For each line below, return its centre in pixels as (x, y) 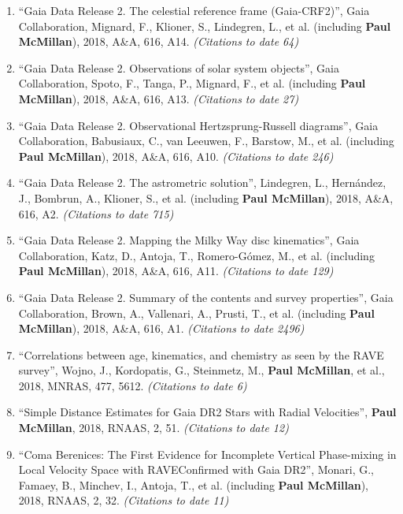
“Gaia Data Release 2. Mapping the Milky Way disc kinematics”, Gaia (189, 240)
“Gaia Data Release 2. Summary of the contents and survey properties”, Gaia (206, 297)
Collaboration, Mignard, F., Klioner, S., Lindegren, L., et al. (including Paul (205, 26)
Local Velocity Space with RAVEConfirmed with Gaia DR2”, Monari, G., (196, 469)
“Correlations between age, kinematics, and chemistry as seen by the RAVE (201, 354)
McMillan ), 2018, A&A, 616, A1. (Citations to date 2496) (161, 328)
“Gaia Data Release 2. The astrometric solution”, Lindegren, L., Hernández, (202, 183)
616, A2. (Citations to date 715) (96, 213)
